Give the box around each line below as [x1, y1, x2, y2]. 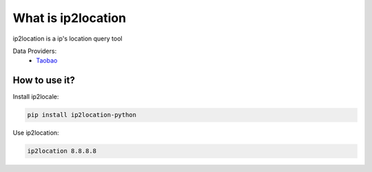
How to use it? [12, 74, 75, 86]
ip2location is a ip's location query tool [12, 34, 123, 43]
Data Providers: [12, 47, 57, 55]
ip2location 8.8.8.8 [27, 147, 96, 155]
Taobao [36, 56, 58, 65]
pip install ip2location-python [27, 111, 137, 119]
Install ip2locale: [12, 93, 59, 101]
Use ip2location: [12, 129, 59, 137]
